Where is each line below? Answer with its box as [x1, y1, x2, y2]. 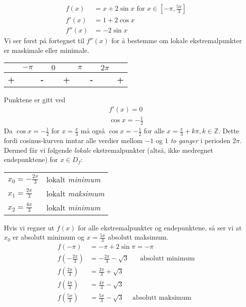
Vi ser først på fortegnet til [4, 35, 84, 46]
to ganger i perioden [170, 135, 230, 145]
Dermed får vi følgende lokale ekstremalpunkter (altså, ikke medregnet [4, 145, 213, 155]
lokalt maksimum [46, 187, 105, 199]
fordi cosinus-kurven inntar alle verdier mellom [4, 135, 143, 145]
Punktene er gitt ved [4, 95, 66, 105]
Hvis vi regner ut [4, 222, 54, 232]
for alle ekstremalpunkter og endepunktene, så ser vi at [78, 222, 242, 232]
